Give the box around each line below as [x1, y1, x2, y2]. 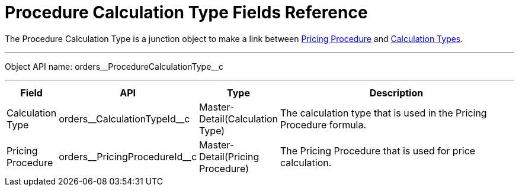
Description [369, 86, 424, 99]
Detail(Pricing [199, 150, 259, 163]
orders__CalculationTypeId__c [59, 112, 190, 125]
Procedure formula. [280, 118, 367, 131]
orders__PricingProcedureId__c [59, 150, 197, 163]
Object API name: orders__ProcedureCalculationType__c [5, 61, 224, 72]
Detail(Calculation [199, 112, 278, 125]
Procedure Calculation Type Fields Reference [5, 2, 368, 22]
